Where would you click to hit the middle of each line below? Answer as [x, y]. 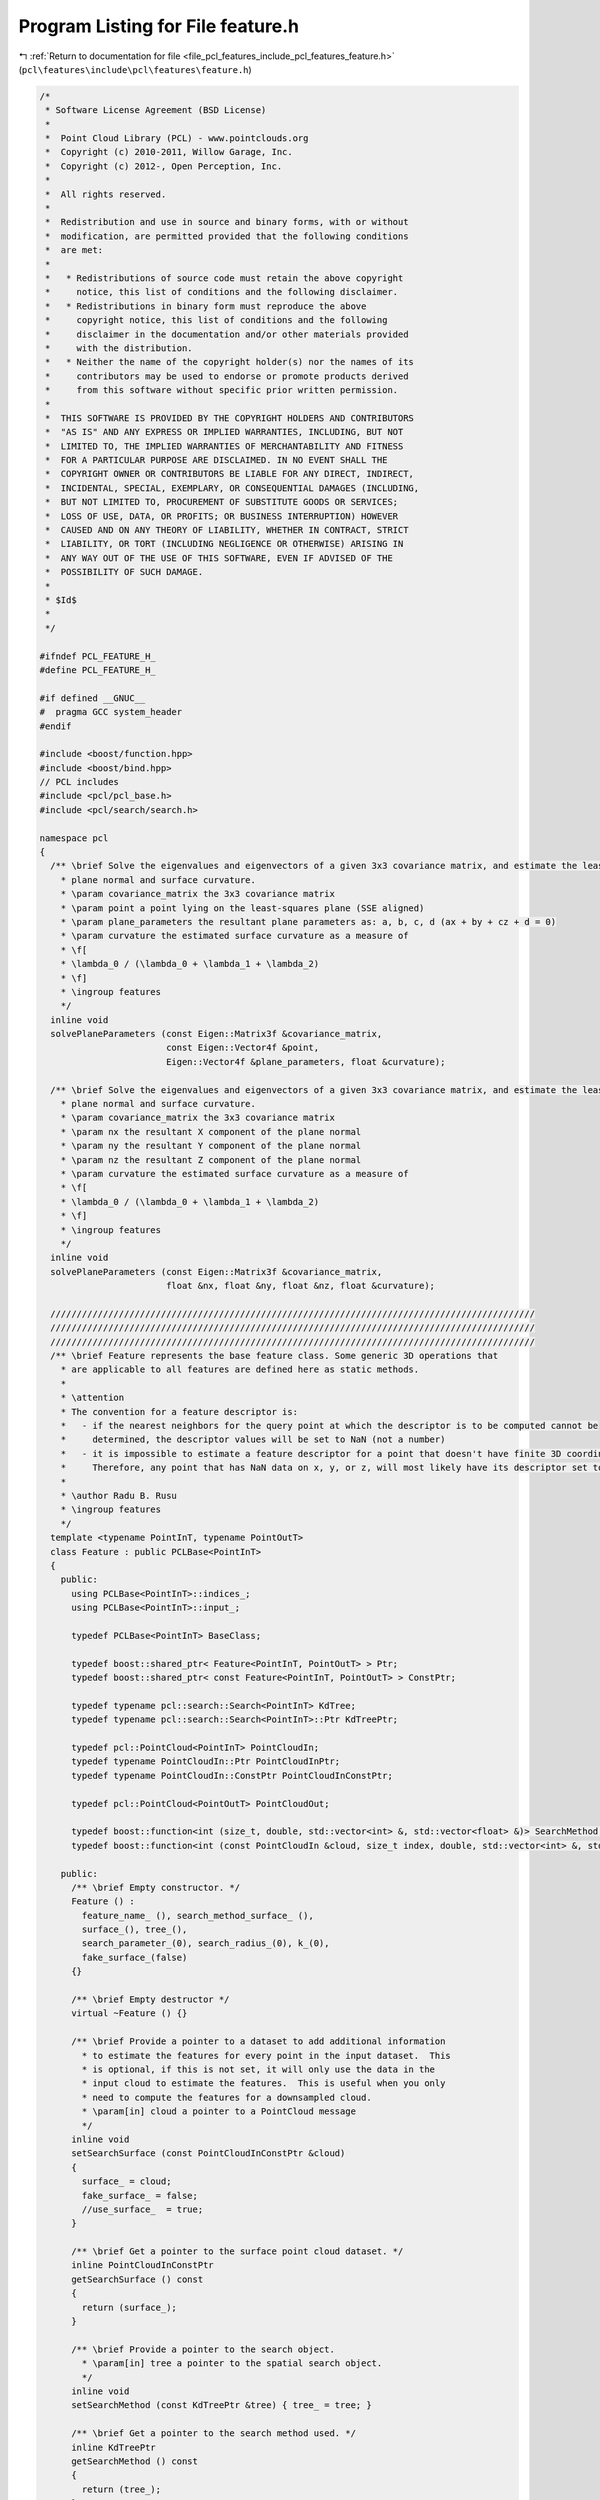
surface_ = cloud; [126, 2181]
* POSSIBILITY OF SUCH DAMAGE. [124, 572]
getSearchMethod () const [135, 2461]
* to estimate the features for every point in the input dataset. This [266, 2055]
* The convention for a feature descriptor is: [179, 1411]
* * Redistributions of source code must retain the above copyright [224, 278]
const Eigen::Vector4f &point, [242, 1048]
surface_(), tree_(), [134, 1929]
